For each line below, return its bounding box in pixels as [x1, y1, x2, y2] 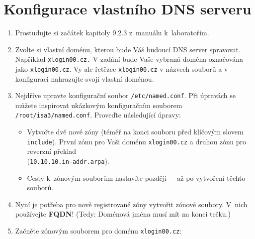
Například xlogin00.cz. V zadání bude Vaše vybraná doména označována [15, 54, 244, 64]
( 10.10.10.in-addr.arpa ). [27, 155, 109, 166]
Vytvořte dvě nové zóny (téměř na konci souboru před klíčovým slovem [27, 126, 244, 137]
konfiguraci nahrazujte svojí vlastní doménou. [15, 73, 154, 84]
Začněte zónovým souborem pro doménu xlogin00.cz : [15, 226, 182, 236]
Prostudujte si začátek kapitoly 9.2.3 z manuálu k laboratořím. [15, 27, 209, 38]
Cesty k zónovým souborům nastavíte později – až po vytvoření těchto [27, 172, 246, 183]
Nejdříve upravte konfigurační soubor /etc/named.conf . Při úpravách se [15, 90, 236, 101]
